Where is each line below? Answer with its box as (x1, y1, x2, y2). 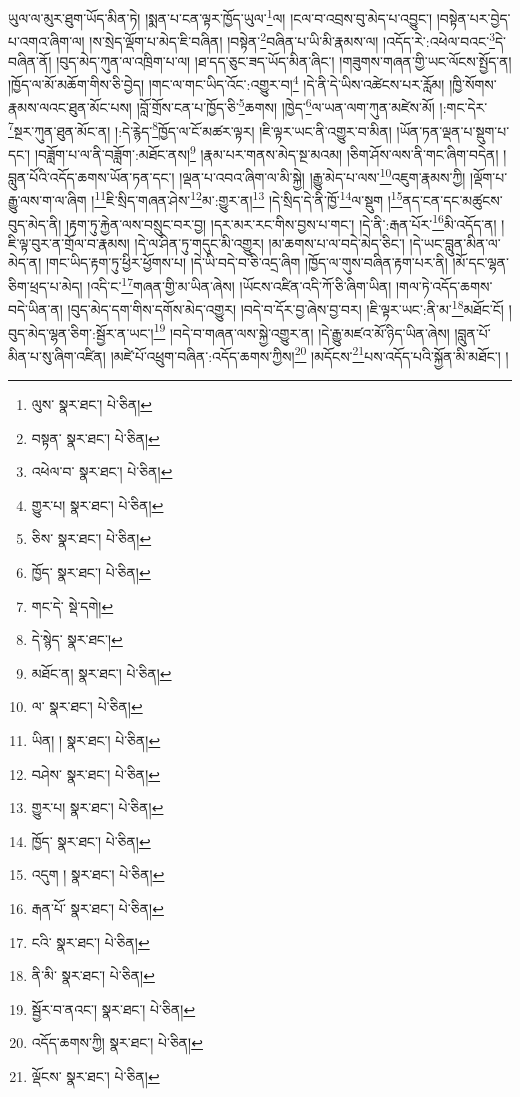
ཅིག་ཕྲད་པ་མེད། (8, 275, 83, 296)
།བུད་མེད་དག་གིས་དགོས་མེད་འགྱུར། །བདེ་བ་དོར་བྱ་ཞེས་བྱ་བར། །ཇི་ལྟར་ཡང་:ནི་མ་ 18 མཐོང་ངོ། (67, 296, 504, 319)
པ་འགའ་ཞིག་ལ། (8, 30, 85, 51)
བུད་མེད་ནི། (8, 213, 62, 234)
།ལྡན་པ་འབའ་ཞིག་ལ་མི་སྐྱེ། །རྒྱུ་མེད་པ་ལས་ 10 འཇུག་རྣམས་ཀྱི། (179, 164, 466, 187)
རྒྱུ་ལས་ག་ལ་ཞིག (8, 190, 87, 210)
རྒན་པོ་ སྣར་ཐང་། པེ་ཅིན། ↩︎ (31, 897, 164, 918)
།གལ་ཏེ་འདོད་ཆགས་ (396, 275, 493, 296)
